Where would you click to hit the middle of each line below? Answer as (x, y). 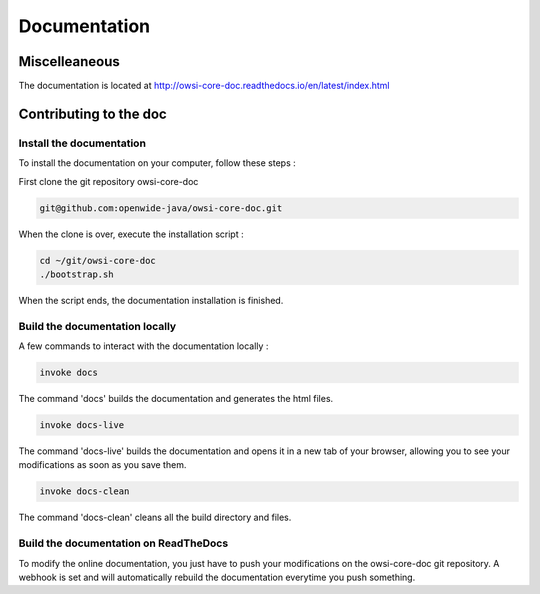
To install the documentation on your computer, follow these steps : (157, 163)
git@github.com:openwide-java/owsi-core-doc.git (161, 208)
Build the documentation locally (97, 326)
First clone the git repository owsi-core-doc (108, 181)
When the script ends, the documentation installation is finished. (151, 300)
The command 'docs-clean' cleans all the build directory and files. (155, 517)
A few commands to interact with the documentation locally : (143, 346)
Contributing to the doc (92, 113)
